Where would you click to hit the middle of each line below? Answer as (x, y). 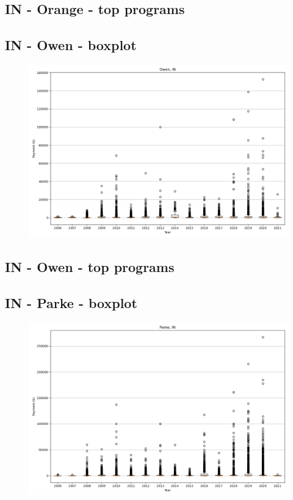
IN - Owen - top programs (90, 267)
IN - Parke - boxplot (71, 303)
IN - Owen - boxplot (71, 45)
